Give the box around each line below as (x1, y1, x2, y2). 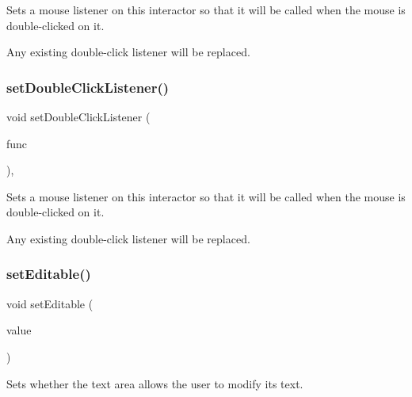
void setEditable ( (6, 295, 93, 311)
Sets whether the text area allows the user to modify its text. (6, 375, 303, 391)
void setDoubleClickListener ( (6, 109, 151, 124)
